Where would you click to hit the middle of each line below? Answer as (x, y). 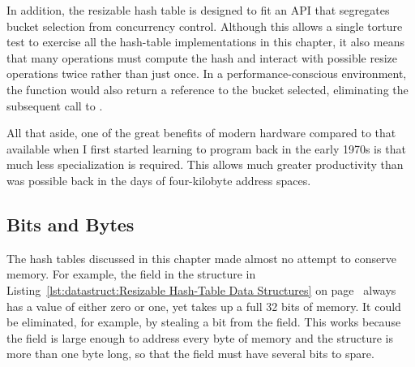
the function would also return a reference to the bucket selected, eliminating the (207, 89)
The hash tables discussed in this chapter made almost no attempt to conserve (201, 258)
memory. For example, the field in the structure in (131, 274)
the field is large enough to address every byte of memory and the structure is (200, 337)
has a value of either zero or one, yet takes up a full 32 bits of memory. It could (204, 306)
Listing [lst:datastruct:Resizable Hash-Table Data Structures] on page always (201, 289)
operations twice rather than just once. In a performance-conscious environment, (207, 73)
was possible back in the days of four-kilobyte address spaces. (159, 180)
